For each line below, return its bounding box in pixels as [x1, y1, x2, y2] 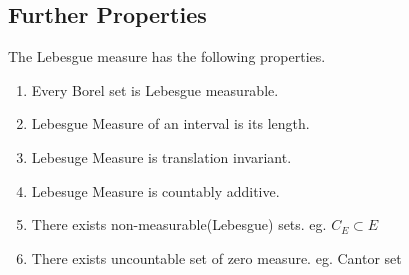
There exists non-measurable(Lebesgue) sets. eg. [31, 214, 327, 235]
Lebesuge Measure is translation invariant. [31, 146, 292, 167]
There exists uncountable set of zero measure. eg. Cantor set [31, 247, 402, 268]
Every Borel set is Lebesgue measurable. [31, 79, 279, 100]
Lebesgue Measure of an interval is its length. [31, 113, 310, 134]
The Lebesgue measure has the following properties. [8, 46, 326, 67]
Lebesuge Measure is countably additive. [31, 180, 280, 201]
